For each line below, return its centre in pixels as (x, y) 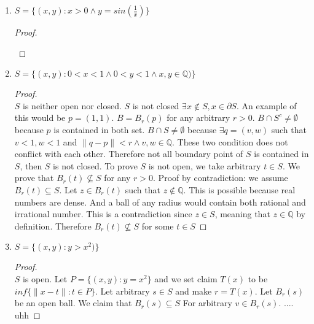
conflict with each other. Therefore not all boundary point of (129, 154)
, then (31, 165)
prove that (34, 178)
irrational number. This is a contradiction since (103, 214)
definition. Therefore (53, 226)
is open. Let (45, 278)
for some (158, 226)
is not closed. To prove (95, 165)
